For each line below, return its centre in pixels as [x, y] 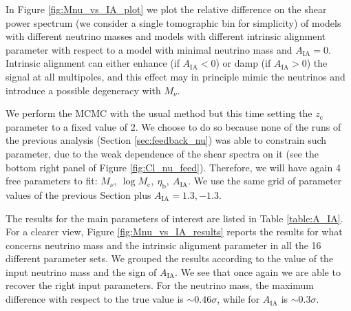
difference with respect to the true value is [95, 299]
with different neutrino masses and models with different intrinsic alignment [166, 36]
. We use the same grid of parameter [265, 181]
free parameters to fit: [52, 181]
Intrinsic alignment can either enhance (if [93, 63]
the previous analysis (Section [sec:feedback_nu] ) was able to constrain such [166, 140]
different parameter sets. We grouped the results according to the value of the [170, 258]
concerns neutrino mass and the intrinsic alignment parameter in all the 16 [163, 245]
